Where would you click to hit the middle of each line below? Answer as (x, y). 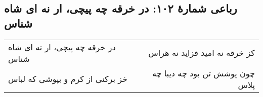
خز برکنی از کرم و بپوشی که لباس (68, 79)
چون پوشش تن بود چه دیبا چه (203, 73)
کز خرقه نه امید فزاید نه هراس (202, 53)
